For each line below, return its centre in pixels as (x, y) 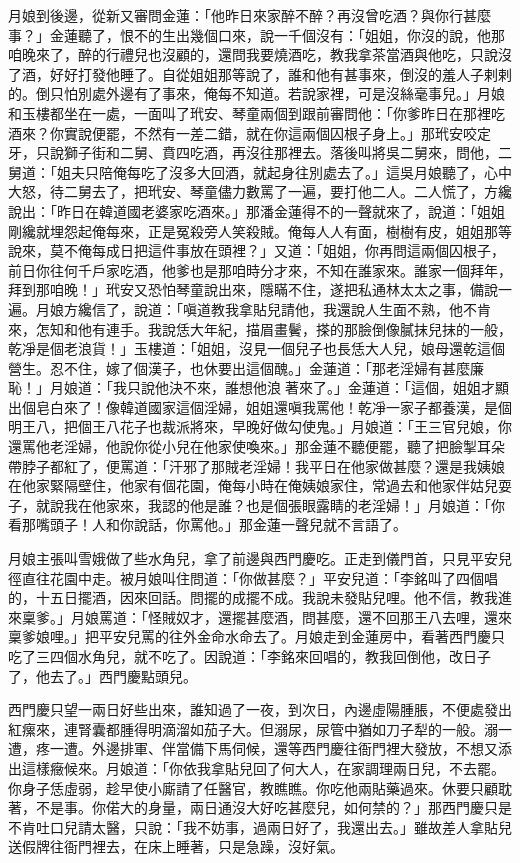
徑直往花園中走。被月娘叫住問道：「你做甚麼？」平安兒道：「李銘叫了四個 (246, 577)
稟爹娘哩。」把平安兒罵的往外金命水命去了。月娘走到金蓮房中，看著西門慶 (249, 636)
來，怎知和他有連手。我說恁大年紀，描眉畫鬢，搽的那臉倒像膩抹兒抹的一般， (260, 328)
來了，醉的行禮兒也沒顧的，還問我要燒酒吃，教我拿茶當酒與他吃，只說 (266, 54)
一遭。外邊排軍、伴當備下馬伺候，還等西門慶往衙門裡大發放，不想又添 (280, 748)
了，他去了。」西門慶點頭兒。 (102, 675)
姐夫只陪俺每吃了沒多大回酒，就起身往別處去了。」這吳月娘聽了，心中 (284, 171)
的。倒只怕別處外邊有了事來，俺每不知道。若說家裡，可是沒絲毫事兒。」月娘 (256, 93)
